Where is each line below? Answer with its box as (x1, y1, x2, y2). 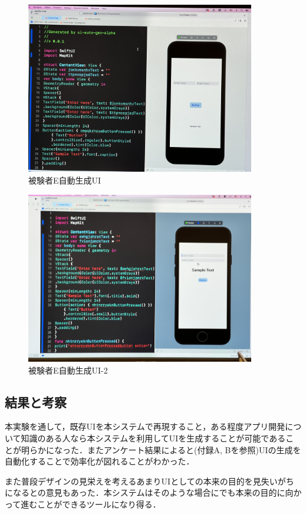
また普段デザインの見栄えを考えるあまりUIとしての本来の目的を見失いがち (5, 474, 294, 487)
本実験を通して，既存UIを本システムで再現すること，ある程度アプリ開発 (5, 420, 285, 433)
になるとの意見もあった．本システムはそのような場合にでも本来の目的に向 (5, 486, 294, 499)
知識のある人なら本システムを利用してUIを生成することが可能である (21, 432, 286, 444)
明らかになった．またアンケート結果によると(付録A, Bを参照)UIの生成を (21, 443, 301, 456)
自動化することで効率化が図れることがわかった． (5, 455, 195, 467)
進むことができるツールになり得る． (21, 498, 161, 510)
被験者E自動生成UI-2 (28, 364, 108, 376)
